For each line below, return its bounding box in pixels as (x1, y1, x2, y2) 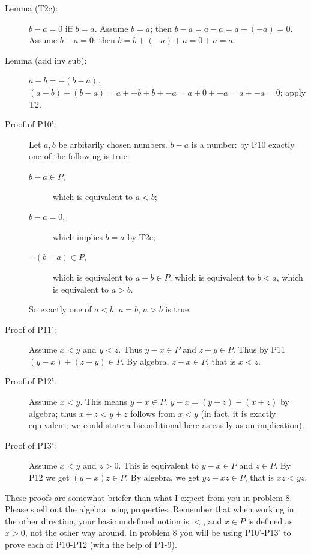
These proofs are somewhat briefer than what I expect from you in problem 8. (5, 491, 292, 503)
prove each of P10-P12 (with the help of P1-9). (5, 538, 177, 550)
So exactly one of (29, 303, 92, 315)
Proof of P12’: (5, 375, 56, 387)
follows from (130, 407, 175, 419)
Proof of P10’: (5, 118, 56, 130)
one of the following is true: (29, 150, 130, 162)
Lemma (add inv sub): (5, 53, 87, 66)
